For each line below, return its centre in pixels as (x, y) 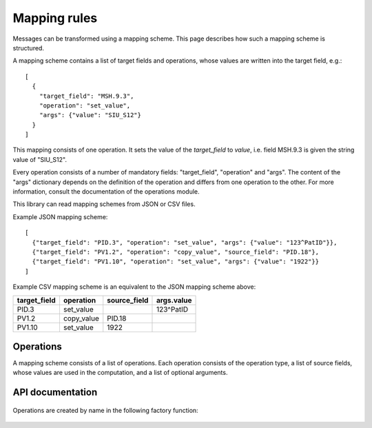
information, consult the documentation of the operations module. (106, 192)
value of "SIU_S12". (40, 159)
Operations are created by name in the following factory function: (106, 410)
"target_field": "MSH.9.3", (86, 96)
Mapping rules (55, 18)
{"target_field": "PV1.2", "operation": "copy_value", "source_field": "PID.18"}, (176, 252)
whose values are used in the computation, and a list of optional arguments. (120, 373)
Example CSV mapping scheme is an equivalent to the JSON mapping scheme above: (134, 287)
